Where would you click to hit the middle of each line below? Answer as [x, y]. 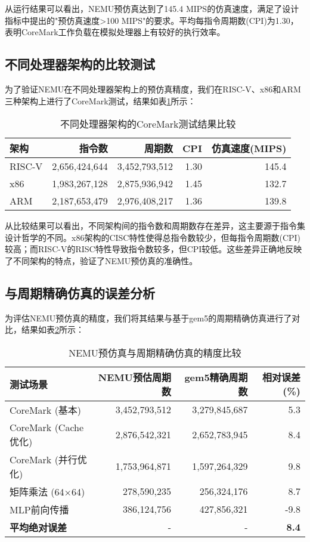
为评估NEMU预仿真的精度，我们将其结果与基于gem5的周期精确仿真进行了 [148, 318]
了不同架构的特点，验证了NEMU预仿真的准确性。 [101, 260]
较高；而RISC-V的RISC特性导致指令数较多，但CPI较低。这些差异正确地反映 [154, 249]
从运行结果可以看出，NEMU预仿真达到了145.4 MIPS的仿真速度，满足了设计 [152, 8]
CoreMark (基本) [46, 410]
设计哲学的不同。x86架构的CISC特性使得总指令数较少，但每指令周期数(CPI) [153, 237]
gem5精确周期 [216, 377]
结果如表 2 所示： [52, 329]
